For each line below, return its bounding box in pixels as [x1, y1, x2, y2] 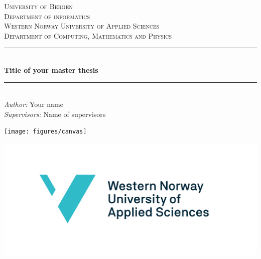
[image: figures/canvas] [4, 128, 87, 136]
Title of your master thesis [4, 64, 98, 75]
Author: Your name [4, 99, 63, 109]
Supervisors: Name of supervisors [4, 108, 106, 119]
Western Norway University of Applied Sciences [4, 21, 160, 31]
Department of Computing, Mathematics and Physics [4, 30, 172, 41]
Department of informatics [4, 11, 90, 21]
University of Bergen [4, 1, 73, 11]
